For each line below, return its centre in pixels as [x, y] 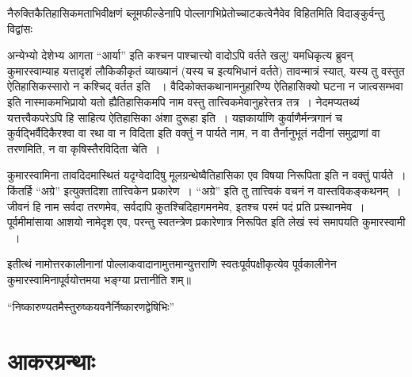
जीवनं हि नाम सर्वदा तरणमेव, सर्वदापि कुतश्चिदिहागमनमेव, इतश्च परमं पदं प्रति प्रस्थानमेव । [186, 206]
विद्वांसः [20, 28]
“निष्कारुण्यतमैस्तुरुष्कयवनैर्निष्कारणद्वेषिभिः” [91, 306]
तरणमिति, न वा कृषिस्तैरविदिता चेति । [84, 148]
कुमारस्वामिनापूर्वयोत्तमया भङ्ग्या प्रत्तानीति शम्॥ [99, 279]
